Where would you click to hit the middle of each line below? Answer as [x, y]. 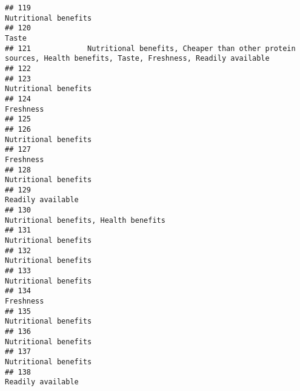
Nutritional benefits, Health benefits [85, 220]
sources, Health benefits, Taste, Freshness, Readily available [137, 59]
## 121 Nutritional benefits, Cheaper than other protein [150, 48]
